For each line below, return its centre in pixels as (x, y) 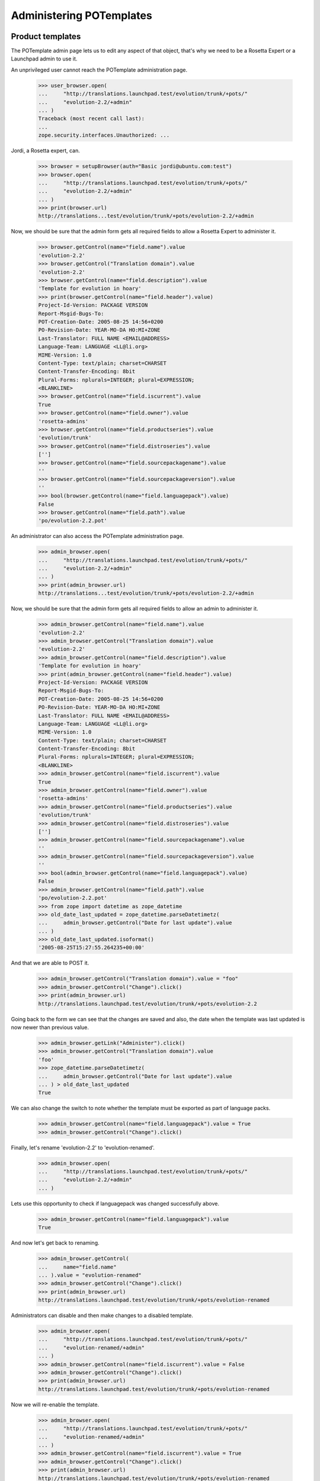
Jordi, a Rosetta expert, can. (45, 150)
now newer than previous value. (50, 1027)
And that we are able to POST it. (50, 963)
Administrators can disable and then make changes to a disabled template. (102, 1316)
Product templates (46, 36)
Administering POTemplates (81, 15)
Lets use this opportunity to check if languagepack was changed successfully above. (115, 1203)
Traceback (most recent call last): (92, 119)
